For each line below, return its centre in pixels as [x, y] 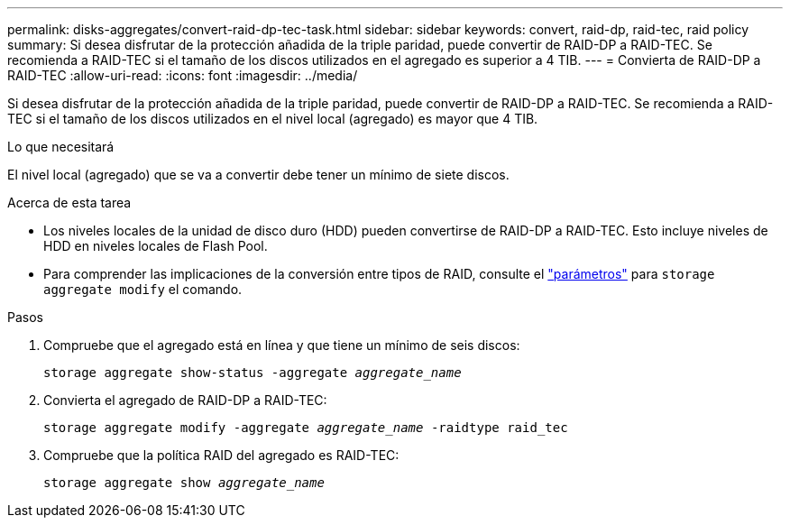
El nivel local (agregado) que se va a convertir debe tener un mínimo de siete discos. [258, 175]
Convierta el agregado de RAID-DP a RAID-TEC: [185, 400]
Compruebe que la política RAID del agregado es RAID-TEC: [221, 455]
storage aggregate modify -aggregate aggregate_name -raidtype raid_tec [306, 428]
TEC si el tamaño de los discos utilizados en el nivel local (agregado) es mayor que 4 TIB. [273, 119]
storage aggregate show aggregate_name [184, 483]
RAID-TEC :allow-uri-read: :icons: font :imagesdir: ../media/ [183, 75]
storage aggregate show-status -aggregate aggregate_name [253, 373]
